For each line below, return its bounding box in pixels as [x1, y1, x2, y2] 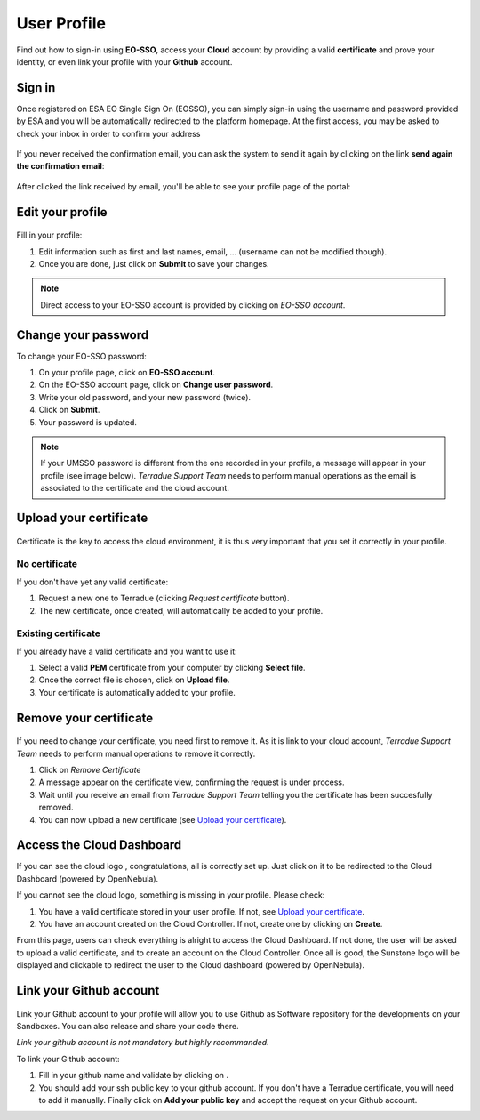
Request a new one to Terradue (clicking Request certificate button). [38, 592, 290, 604]
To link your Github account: [16, 1053, 120, 1064]
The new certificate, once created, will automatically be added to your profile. [38, 605, 324, 616]
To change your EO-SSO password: [16, 351, 147, 361]
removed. [38, 802, 74, 813]
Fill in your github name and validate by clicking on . [38, 1070, 229, 1081]
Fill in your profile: [16, 230, 83, 240]
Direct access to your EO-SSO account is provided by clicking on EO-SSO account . [40, 299, 346, 310]
